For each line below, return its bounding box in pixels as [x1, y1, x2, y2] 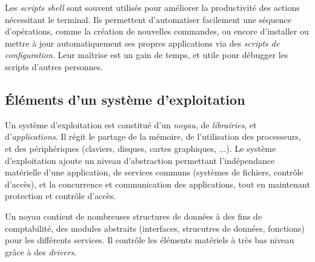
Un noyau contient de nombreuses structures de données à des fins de [5, 209, 262, 222]
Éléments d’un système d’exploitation [5, 90, 245, 108]
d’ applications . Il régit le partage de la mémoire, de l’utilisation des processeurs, [5, 130, 301, 143]
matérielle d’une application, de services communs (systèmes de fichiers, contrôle [5, 166, 303, 178]
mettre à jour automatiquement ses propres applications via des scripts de [5, 36, 280, 49]
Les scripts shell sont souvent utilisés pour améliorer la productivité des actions [5, 1, 300, 13]
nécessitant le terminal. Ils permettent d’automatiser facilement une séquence [5, 13, 291, 25]
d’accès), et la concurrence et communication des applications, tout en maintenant [5, 177, 310, 190]
